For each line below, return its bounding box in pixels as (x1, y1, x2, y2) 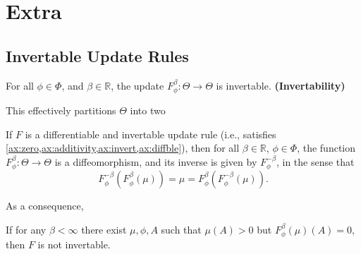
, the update (111, 78, 164, 92)
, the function (297, 140, 356, 155)
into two (130, 103, 166, 117)
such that (161, 222, 202, 236)
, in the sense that (276, 154, 355, 169)
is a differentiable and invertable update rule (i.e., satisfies (25, 126, 276, 141)
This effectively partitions (6, 103, 116, 117)
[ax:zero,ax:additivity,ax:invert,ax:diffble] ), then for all (6, 140, 240, 155)
